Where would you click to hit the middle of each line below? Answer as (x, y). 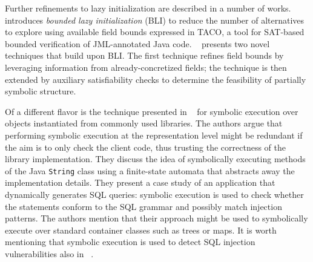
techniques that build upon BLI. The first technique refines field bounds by (144, 55)
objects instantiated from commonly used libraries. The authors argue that (144, 123)
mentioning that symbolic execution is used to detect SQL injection (130, 242)
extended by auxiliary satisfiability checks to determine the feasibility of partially (156, 79)
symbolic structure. (41, 91)
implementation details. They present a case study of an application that (140, 182)
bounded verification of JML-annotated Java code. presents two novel (137, 43)
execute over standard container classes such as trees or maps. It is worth (141, 230)
